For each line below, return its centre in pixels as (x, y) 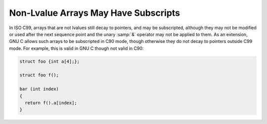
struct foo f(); (39, 75)
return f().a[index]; (51, 103)
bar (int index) (39, 89)
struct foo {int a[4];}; (50, 61)
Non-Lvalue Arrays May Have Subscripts (95, 13)
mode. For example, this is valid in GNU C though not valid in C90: (76, 48)
